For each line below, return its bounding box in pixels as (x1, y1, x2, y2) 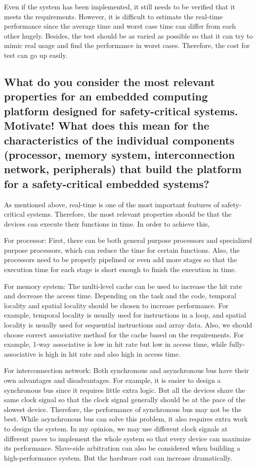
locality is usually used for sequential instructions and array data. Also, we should (4, 320, 253, 330)
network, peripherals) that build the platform (4, 161, 242, 177)
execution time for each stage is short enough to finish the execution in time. (4, 264, 237, 275)
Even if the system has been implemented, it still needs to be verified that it (4, 1, 235, 11)
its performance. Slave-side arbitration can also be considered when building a (4, 443, 241, 453)
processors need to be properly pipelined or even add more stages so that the (4, 254, 237, 265)
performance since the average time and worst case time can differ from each (4, 21, 236, 31)
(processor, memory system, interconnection (4, 146, 235, 162)
